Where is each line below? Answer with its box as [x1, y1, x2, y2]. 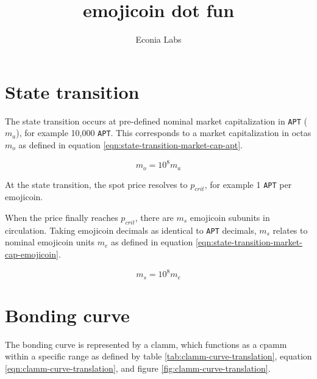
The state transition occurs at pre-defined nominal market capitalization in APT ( [5, 114, 307, 127]
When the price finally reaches [5, 211, 118, 223]
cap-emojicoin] [5, 247, 59, 260]
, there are [135, 211, 174, 223]
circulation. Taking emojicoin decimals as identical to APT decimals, [5, 223, 257, 236]
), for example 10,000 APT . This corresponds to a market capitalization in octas [16, 126, 312, 139]
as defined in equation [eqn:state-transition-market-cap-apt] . [18, 138, 243, 151]
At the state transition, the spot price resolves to [5, 178, 188, 190]
